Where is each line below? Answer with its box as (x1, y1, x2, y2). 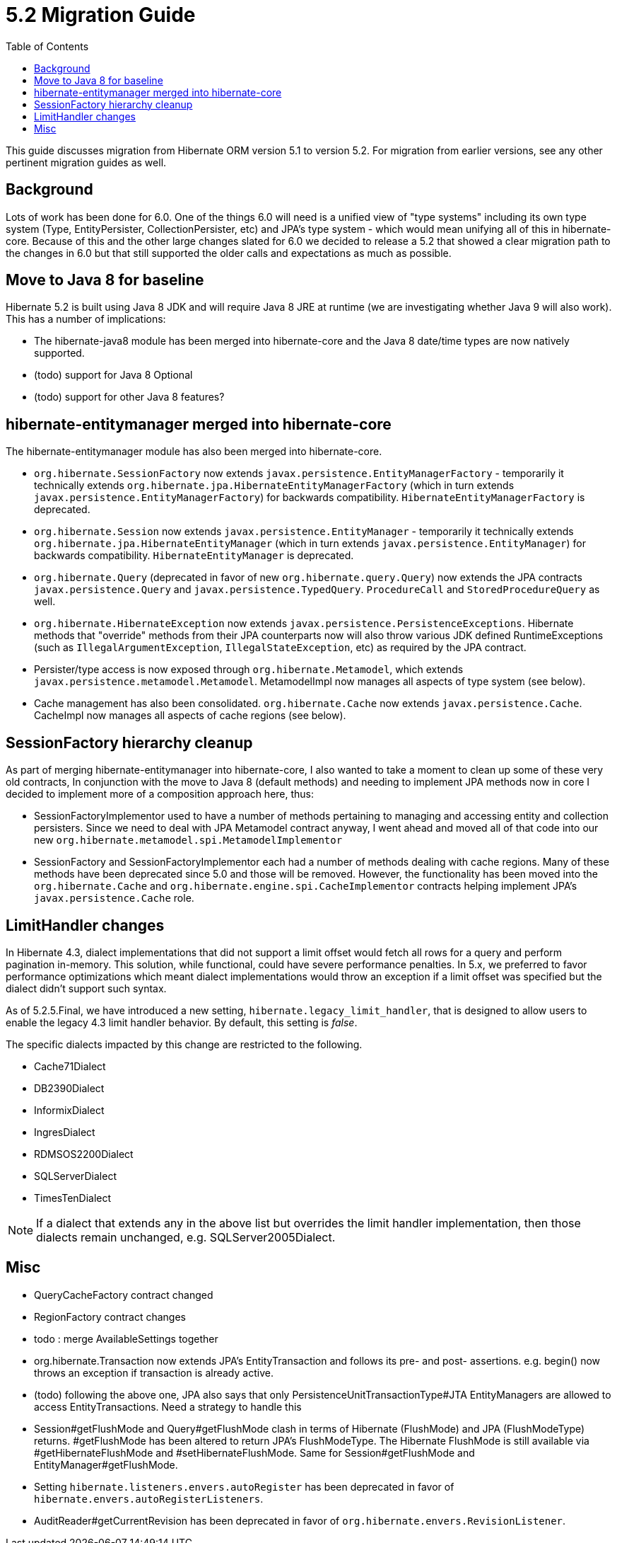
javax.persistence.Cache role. (34, 892, 194, 905)
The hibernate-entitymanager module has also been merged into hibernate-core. (6, 445, 382, 458)
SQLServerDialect (34, 1169, 117, 1182)
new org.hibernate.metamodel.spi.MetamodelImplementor (34, 834, 343, 847)
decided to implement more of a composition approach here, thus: (6, 788, 315, 801)
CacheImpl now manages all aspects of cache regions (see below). (34, 709, 346, 722)
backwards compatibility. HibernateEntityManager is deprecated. (34, 549, 354, 562)
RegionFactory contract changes (34, 1310, 186, 1323)
